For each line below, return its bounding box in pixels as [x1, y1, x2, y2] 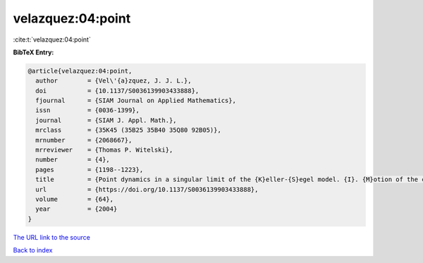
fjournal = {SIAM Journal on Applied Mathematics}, [35, 97, 236, 105]
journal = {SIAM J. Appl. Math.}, [35, 116, 177, 124]
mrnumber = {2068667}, [35, 136, 133, 144]
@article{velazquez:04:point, [27, 67, 133, 75]
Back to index [13, 246, 53, 255]
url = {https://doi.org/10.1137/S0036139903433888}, [35, 185, 259, 193]
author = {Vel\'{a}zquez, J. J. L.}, [35, 77, 192, 85]
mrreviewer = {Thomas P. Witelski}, [35, 146, 173, 154]
